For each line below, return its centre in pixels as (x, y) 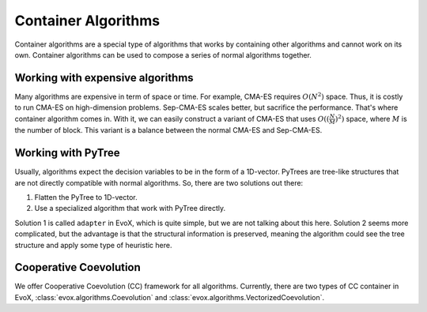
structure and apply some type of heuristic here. (93, 245)
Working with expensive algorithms (104, 78)
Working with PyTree (67, 153)
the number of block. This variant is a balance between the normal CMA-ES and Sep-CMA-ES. (168, 130)
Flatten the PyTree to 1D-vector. (86, 197)
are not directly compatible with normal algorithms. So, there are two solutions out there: (159, 182)
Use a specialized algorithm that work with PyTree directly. (130, 209)
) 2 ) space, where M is (371, 118)
